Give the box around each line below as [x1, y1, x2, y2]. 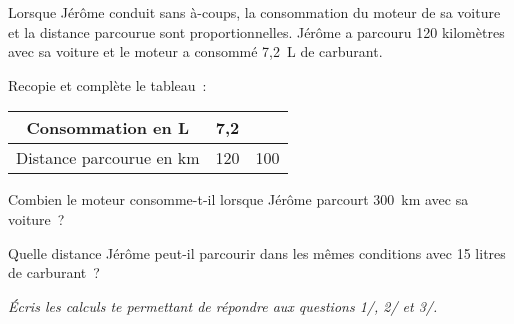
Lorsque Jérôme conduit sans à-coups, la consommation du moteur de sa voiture [8, 2, 501, 22]
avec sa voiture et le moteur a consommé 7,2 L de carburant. [8, 41, 383, 62]
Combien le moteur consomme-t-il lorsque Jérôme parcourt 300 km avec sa [8, 189, 469, 210]
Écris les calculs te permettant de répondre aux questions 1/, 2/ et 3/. [8, 295, 438, 316]
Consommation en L [26, 116, 189, 140]
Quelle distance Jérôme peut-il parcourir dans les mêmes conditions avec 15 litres [8, 242, 506, 263]
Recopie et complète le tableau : [8, 74, 207, 95]
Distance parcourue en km [16, 146, 200, 170]
